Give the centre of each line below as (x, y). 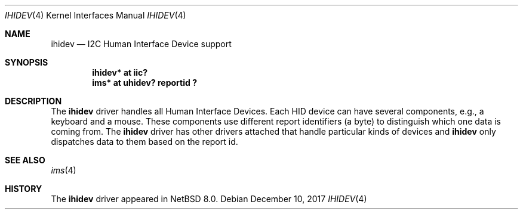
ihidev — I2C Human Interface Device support (141, 44)
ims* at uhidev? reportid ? (144, 83)
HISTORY (24, 189)
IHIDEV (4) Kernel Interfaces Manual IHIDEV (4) (96, 15)
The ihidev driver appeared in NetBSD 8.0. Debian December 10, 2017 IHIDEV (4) (209, 199)
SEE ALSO (25, 160)
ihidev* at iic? (120, 72)
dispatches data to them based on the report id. (144, 142)
